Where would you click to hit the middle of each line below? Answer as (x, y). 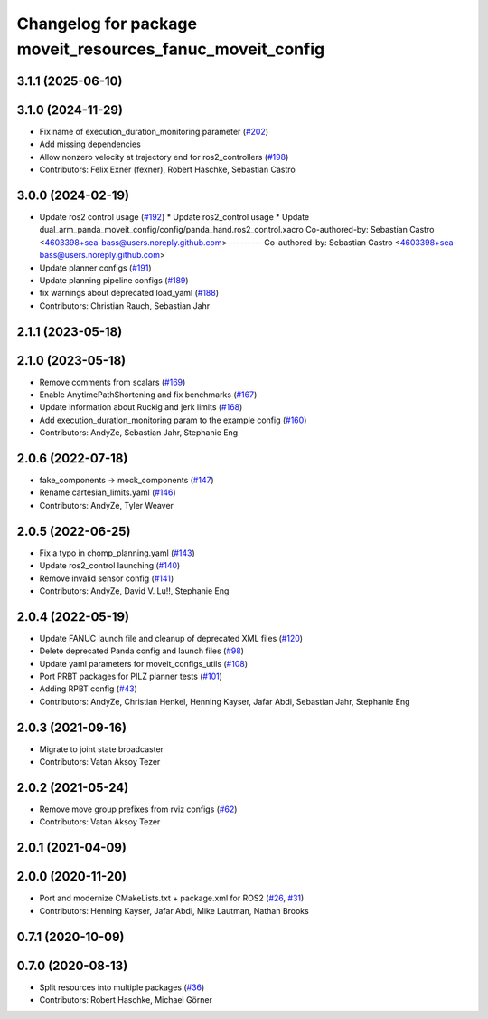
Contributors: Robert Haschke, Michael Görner (126, 1000)
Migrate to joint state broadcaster (102, 749)
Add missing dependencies (90, 144)
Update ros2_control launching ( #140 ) (110, 566)
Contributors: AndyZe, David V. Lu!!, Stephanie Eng (134, 590)
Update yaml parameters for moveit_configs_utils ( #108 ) (144, 663)
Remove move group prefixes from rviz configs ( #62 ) (138, 809)
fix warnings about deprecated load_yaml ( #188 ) (129, 293)
